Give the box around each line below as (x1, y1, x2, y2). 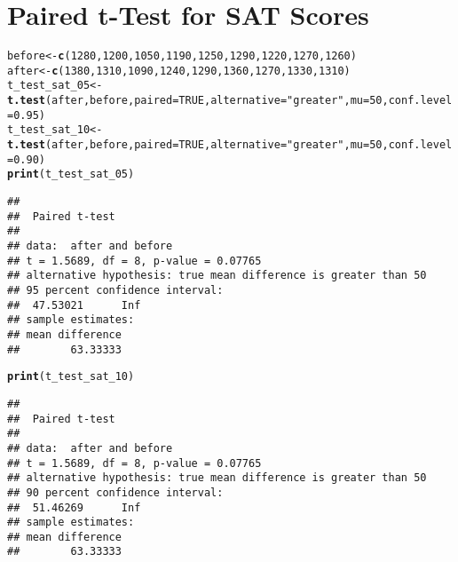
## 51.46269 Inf (7, 501, 141, 514)
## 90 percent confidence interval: (7, 486, 224, 499)
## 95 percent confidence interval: (7, 283, 224, 297)
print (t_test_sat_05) (7, 168, 135, 181)
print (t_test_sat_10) (7, 370, 135, 384)
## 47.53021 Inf (7, 298, 141, 312)
